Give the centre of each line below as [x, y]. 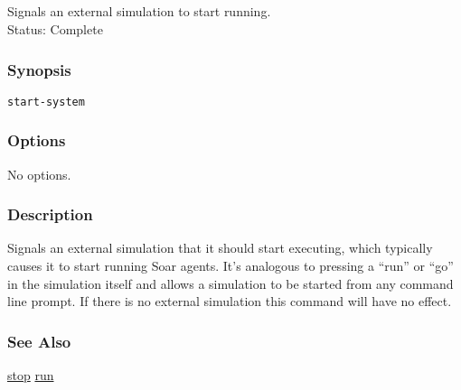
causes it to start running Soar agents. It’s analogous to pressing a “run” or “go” [230, 266]
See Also [39, 341]
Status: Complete [55, 28]
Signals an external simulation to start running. [139, 11]
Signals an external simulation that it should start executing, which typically [220, 248]
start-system [46, 102]
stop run [31, 375]
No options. [39, 174]
